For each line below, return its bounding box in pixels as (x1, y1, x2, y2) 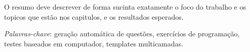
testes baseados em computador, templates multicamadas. (4, 38, 183, 48)
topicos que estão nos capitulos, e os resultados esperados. (4, 11, 184, 22)
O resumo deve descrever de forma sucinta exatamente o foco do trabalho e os (4, 2, 246, 12)
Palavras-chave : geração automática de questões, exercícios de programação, (4, 28, 240, 39)
